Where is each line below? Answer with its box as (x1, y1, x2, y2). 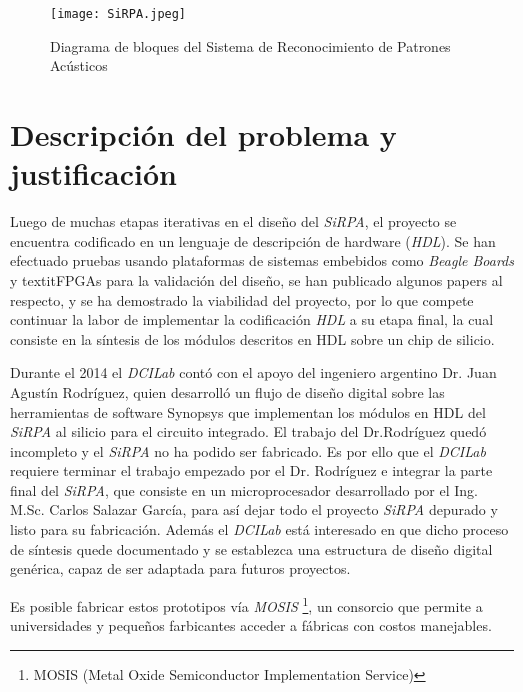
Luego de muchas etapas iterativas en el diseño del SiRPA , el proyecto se (10, 211, 457, 232)
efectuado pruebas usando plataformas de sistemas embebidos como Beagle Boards (10, 250, 514, 271)
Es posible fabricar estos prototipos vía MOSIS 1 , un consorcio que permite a (10, 592, 483, 616)
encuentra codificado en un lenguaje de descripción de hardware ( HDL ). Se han (10, 230, 496, 251)
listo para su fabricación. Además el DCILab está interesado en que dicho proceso (10, 519, 509, 540)
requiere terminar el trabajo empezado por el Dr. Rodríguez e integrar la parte (10, 460, 493, 481)
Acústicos (50, 55, 108, 76)
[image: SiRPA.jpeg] (50, 7, 187, 21)
